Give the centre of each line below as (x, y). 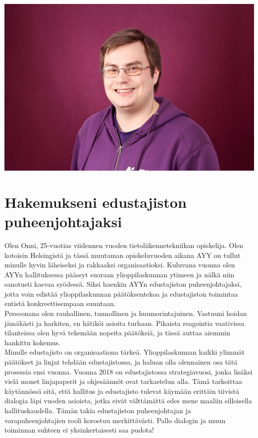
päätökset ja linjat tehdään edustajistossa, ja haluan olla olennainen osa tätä (121, 362)
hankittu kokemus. (32, 342)
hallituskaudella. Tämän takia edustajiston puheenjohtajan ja (98, 410)
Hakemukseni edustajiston (96, 202)
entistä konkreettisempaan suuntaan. (60, 303)
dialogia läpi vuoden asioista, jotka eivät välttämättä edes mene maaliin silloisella (128, 401)
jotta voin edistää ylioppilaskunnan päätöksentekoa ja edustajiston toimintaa (121, 293)
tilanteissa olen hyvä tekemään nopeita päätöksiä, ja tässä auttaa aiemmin (117, 333)
